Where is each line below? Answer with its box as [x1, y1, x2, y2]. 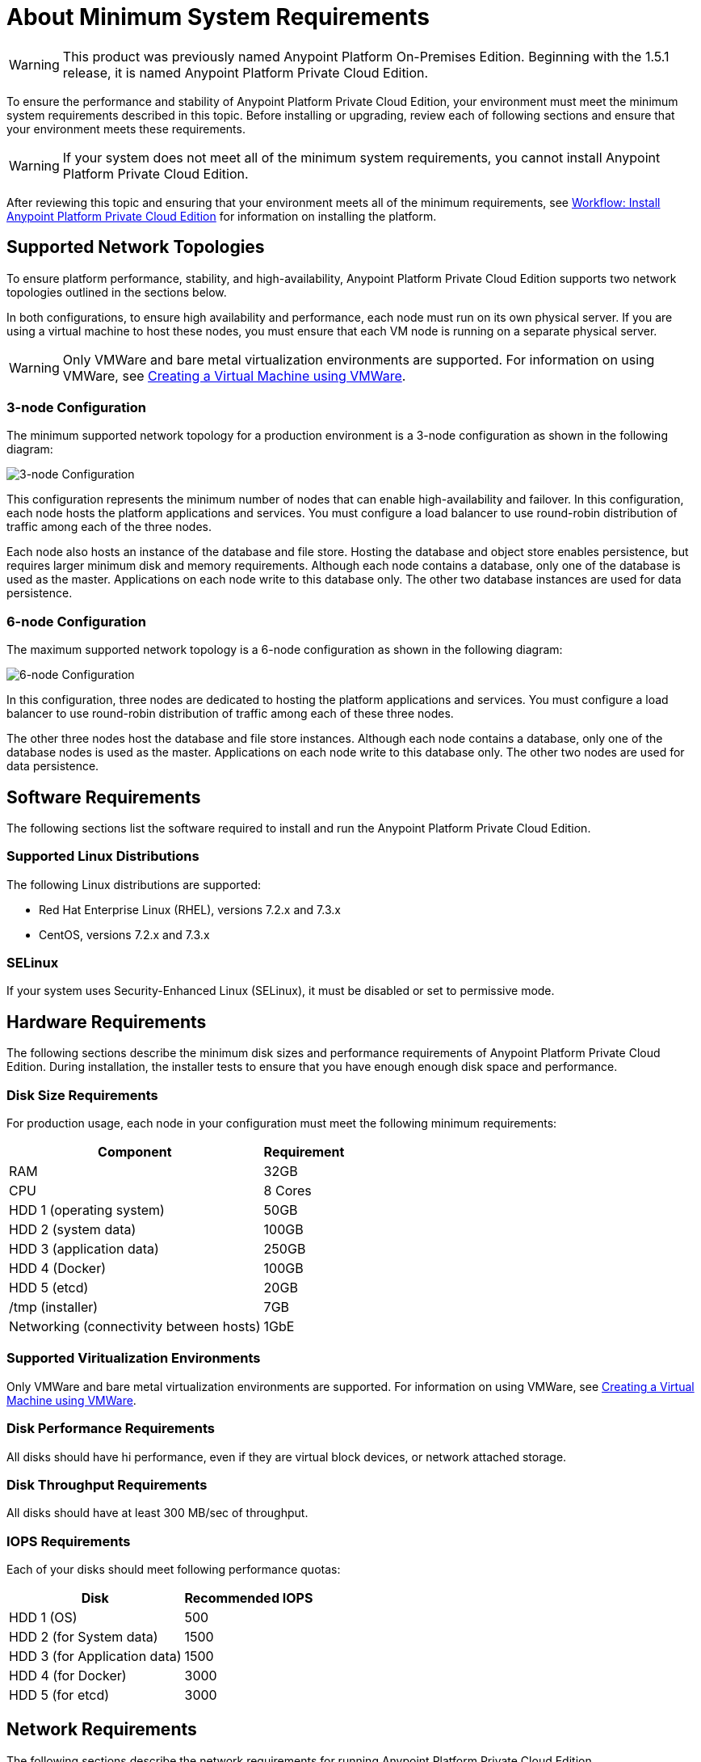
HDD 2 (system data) [9, 1221, 136, 1238]
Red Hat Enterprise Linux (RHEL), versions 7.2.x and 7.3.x [39, 902, 341, 917]
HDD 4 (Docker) [9, 1260, 107, 1277]
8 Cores [263, 1182, 312, 1199]
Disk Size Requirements [6, 1086, 158, 1103]
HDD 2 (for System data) [9, 1629, 158, 1646]
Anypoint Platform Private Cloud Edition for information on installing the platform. [6, 209, 437, 223]
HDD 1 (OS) [9, 1609, 78, 1626]
